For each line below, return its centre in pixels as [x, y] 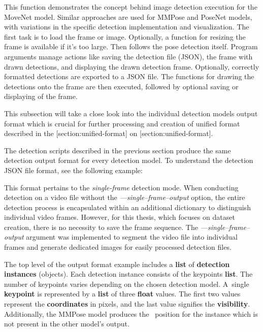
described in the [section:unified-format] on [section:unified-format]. [109, 133]
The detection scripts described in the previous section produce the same [118, 150]
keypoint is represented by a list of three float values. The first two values [122, 294]
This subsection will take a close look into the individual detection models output [131, 113]
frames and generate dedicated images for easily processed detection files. [118, 247]
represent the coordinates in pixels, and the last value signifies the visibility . [127, 304]
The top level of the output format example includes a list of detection [117, 264]
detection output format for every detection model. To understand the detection [129, 160]
